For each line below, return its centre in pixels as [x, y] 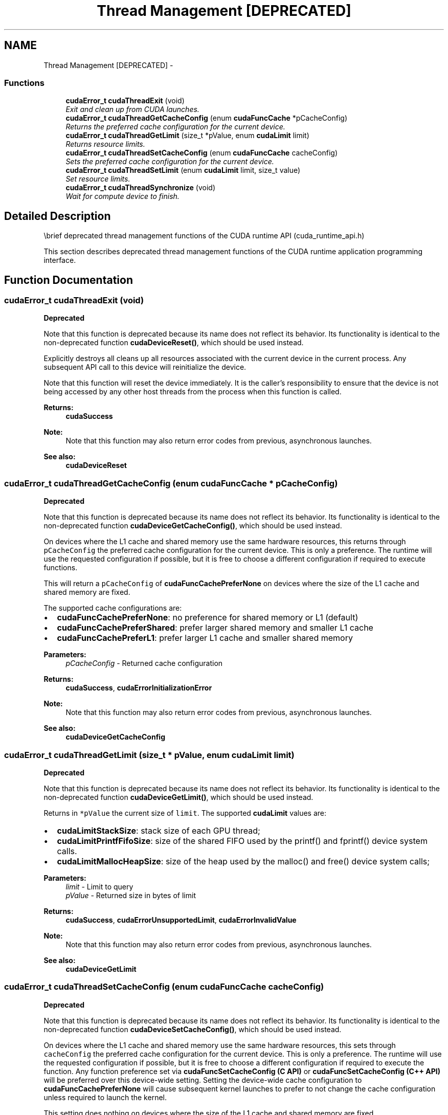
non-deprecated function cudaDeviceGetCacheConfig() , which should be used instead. [193, 526]
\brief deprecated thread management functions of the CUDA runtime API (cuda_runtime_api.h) [204, 236]
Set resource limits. [98, 179]
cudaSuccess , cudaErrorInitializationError [139, 688]
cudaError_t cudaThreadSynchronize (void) [141, 188]
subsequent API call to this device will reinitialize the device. [145, 367]
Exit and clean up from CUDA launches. [132, 109]
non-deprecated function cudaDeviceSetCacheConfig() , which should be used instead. [193, 1029]
